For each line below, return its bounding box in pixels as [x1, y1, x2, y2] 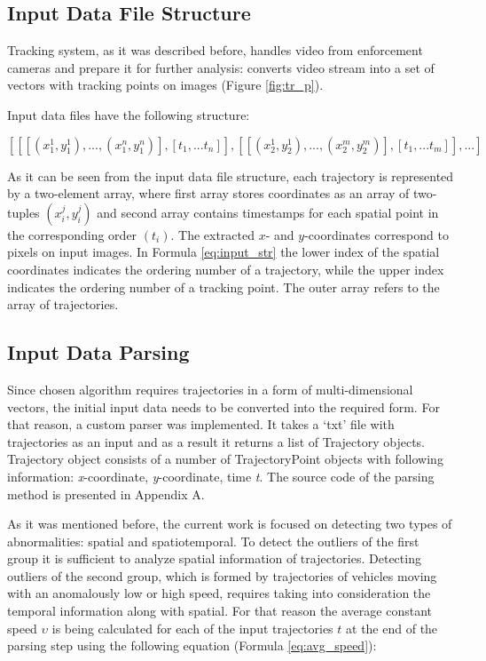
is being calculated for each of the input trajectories [51, 618, 333, 637]
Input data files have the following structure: [7, 105, 250, 123]
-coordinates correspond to [304, 225, 449, 243]
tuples [7, 203, 40, 221]
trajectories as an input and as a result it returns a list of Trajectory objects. [7, 432, 425, 450]
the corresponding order [7, 225, 137, 243]
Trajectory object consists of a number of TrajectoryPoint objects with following [7, 450, 443, 468]
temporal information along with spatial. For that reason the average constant [7, 601, 432, 620]
